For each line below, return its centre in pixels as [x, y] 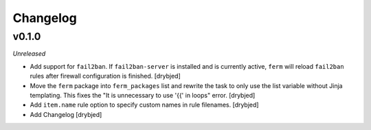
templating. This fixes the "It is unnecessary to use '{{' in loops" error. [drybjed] [143, 95]
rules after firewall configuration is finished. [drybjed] [105, 76]
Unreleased [29, 54]
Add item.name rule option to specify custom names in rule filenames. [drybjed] [144, 105]
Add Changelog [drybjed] [66, 114]
